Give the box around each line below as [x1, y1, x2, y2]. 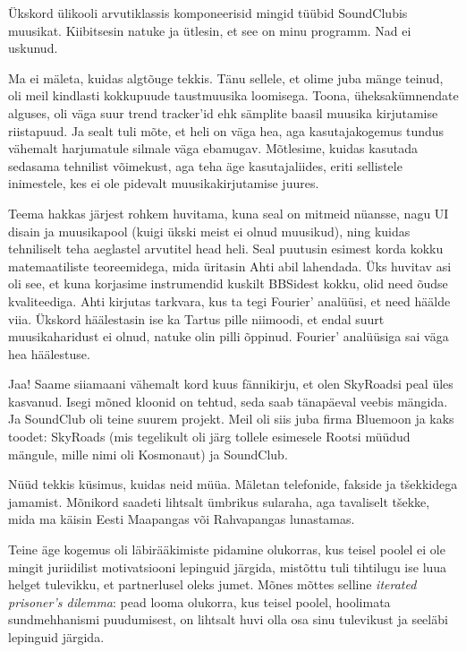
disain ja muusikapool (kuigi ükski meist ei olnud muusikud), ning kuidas [8, 221, 411, 240]
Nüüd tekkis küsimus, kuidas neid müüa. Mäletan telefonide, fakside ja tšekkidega [8, 475, 458, 493]
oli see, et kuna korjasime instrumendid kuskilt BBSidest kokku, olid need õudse [8, 274, 448, 293]
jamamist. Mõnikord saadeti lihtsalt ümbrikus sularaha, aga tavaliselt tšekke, [8, 492, 430, 510]
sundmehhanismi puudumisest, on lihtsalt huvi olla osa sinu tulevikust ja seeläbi [8, 610, 448, 629]
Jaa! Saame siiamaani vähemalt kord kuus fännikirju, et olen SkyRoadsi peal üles [8, 374, 453, 393]
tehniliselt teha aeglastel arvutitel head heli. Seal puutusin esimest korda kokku [8, 239, 444, 258]
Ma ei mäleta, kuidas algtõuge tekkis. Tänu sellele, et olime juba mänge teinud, [8, 68, 444, 87]
